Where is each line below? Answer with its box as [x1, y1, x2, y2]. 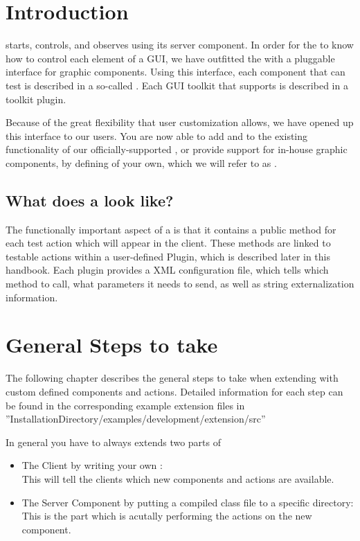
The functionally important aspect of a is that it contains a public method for [6, 222, 336, 236]
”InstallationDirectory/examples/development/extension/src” [6, 411, 266, 426]
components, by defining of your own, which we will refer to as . [6, 155, 277, 170]
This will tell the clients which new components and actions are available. [21, 471, 334, 486]
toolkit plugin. [6, 91, 66, 106]
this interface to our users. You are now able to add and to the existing [6, 128, 308, 143]
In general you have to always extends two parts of [6, 434, 221, 449]
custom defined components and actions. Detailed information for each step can [6, 384, 343, 398]
